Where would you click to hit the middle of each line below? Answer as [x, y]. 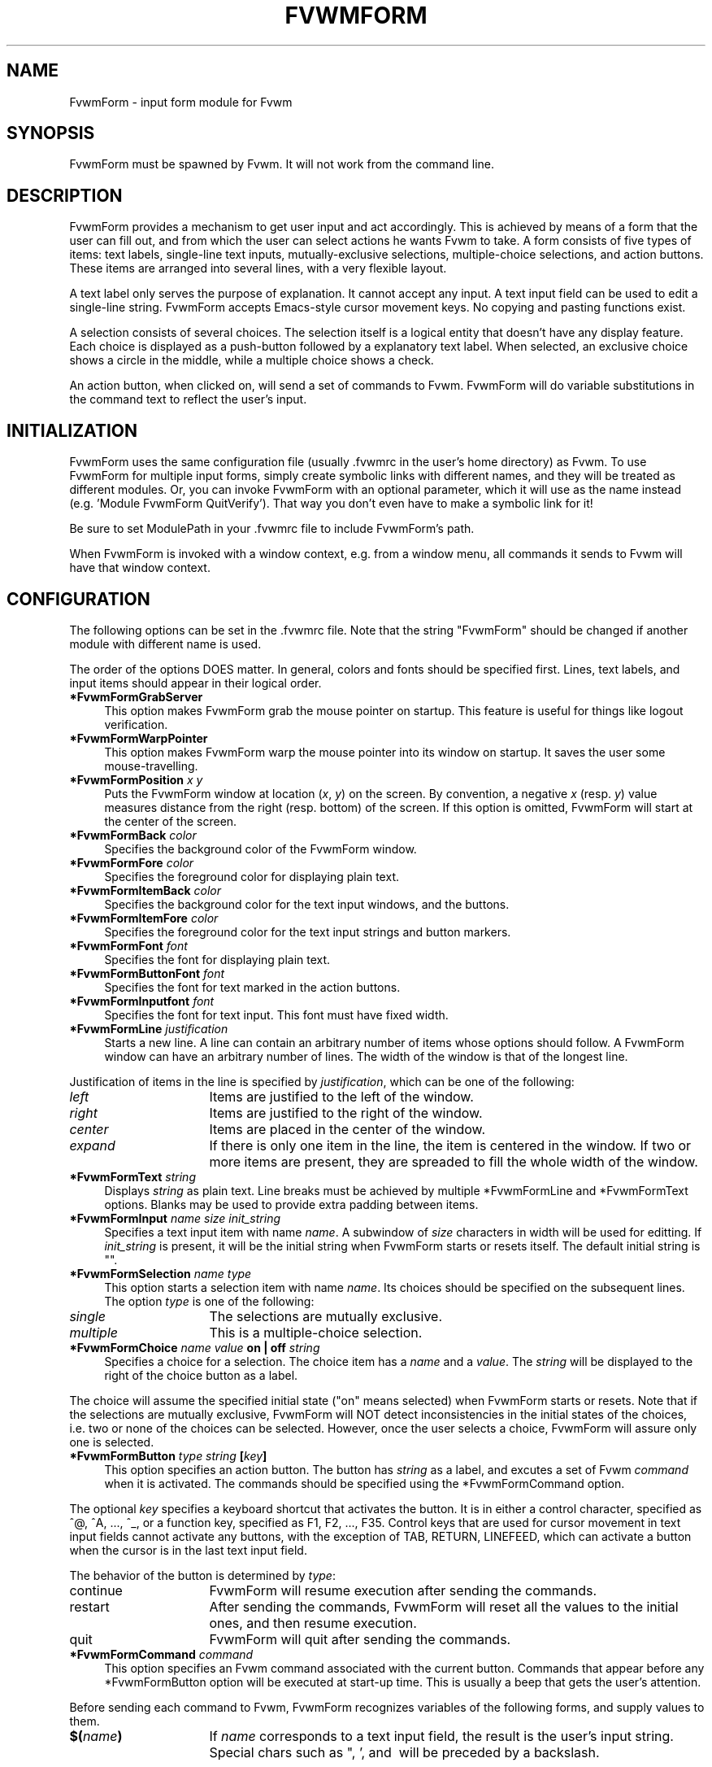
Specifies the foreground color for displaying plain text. [252, 876]
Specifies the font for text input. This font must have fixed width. [276, 1014]
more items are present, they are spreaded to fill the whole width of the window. [454, 1161]
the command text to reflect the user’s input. [188, 399]
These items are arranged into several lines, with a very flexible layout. [258, 268]
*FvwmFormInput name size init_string [175, 1218]
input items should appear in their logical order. [195, 683]
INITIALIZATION [72, 430]
